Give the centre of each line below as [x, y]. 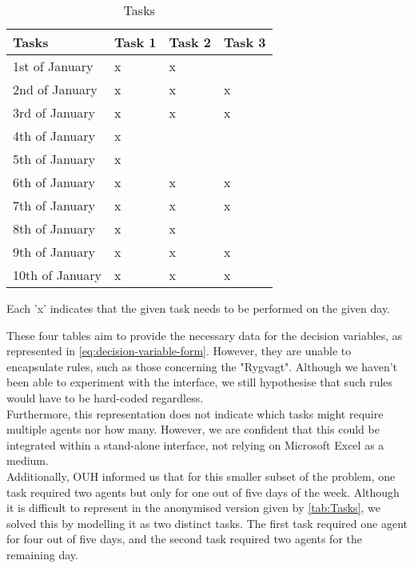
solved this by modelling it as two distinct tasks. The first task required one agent [207, 523]
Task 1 [135, 42]
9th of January [54, 252]
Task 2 [190, 42]
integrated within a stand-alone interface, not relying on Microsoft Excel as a [195, 444]
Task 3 [245, 42]
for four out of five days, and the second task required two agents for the [185, 539]
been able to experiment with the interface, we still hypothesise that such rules [200, 382]
